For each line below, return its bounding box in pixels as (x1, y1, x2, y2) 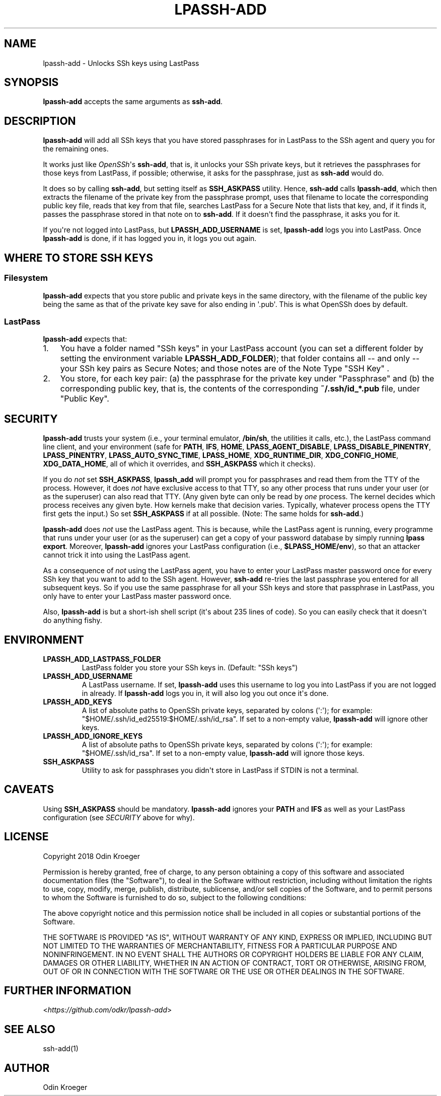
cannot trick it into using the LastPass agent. (43, 551, 190, 560)
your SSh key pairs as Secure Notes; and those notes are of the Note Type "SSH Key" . (60, 363, 390, 374)
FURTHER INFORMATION (4, 984, 131, 997)
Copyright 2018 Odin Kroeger (43, 851, 140, 860)
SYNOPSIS (4, 76, 59, 89)
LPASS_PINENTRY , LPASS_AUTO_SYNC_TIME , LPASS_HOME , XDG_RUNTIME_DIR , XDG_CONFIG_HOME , (43, 451, 399, 460)
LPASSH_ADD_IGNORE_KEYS (43, 731, 143, 740)
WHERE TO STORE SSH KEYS (4, 251, 154, 264)
